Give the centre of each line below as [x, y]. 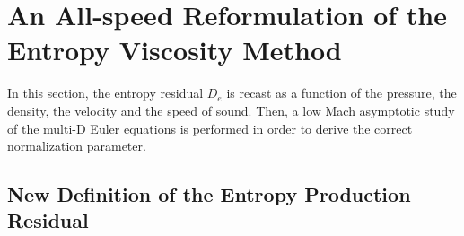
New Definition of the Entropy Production [209, 194]
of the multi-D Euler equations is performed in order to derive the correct [210, 128]
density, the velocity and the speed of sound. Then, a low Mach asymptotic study [231, 110]
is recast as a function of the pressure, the [341, 93]
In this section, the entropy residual [105, 93]
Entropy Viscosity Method [175, 50]
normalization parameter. [77, 146]
